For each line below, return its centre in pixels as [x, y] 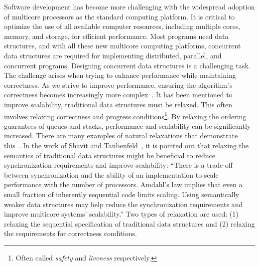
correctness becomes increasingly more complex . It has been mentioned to [118, 95]
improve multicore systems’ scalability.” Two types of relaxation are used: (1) [121, 214]
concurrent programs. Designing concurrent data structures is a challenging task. [127, 65]
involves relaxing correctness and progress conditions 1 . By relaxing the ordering [125, 115]
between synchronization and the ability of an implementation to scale [111, 174]
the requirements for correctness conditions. [70, 233]
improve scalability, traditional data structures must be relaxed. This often [118, 104]
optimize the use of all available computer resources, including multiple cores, [122, 26]
